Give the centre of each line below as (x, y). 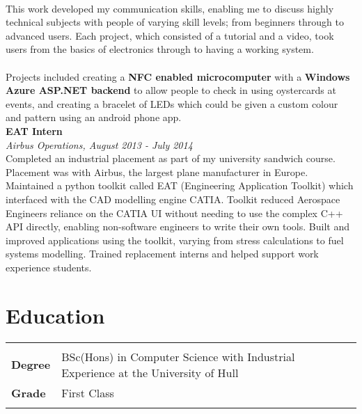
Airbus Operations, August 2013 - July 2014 (99, 144)
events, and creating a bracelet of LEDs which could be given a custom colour (172, 103)
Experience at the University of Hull (150, 372)
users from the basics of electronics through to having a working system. (160, 49)
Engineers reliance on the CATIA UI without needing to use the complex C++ (174, 213)
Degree (31, 365)
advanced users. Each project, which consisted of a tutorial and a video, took (170, 35)
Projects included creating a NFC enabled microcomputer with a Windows (178, 76)
